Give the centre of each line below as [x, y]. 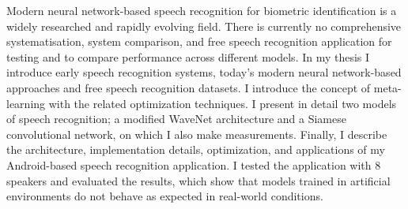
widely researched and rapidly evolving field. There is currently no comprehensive [204, 26]
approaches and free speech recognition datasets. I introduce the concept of [189, 87]
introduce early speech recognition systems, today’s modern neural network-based [204, 72]
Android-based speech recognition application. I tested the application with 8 [194, 164]
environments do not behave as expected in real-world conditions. [165, 196]
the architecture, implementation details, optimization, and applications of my [196, 149]
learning [26, 103]
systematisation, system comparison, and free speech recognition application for [199, 41]
